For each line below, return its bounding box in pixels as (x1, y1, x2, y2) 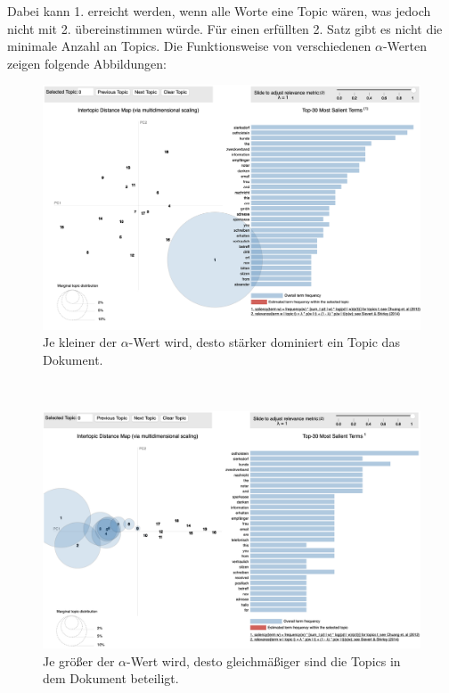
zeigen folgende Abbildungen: (7, 54, 167, 72)
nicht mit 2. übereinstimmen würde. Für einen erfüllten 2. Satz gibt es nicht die (7, 19, 443, 37)
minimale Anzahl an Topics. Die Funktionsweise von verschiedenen (7, 37, 371, 55)
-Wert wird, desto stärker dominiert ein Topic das (128, 333, 400, 351)
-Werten (382, 37, 427, 55)
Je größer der (43, 651, 115, 670)
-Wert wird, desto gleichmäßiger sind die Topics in (127, 651, 401, 670)
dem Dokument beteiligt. (43, 669, 179, 688)
